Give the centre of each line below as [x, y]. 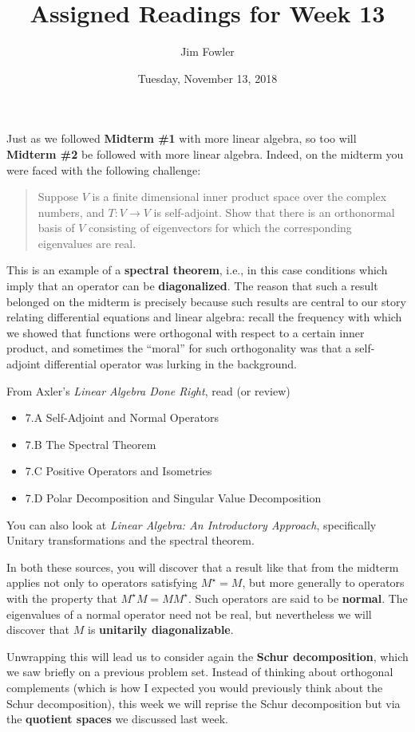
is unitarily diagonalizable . [160, 630]
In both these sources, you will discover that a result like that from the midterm [203, 567]
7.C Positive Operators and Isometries [119, 471]
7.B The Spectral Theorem [91, 444]
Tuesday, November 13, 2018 [207, 78]
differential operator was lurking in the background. [170, 364]
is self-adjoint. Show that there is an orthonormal [274, 212]
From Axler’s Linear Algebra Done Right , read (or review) [148, 390]
